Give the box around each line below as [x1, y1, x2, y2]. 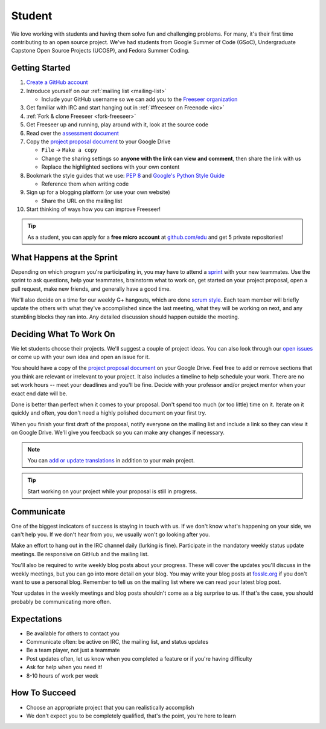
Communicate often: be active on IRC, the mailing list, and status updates [26, 638, 209, 646]
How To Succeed [11, 688, 77, 698]
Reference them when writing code [41, 180, 129, 187]
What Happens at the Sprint [11, 252, 118, 262]
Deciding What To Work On [11, 329, 115, 339]
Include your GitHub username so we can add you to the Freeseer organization [41, 96, 238, 103]
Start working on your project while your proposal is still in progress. [27, 487, 197, 495]
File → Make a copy [41, 146, 98, 154]
